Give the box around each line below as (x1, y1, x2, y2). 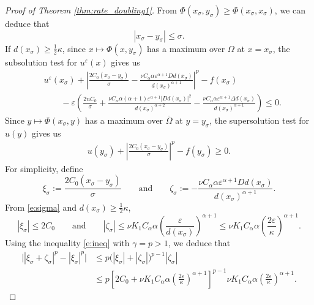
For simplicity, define (5, 162, 83, 175)
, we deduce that (168, 236, 231, 249)
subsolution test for (5, 55, 78, 68)
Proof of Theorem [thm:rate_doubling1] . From (5, 4, 177, 16)
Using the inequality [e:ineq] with (5, 236, 130, 249)
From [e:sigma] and (5, 200, 77, 213)
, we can (274, 4, 305, 16)
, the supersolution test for (209, 113, 310, 126)
